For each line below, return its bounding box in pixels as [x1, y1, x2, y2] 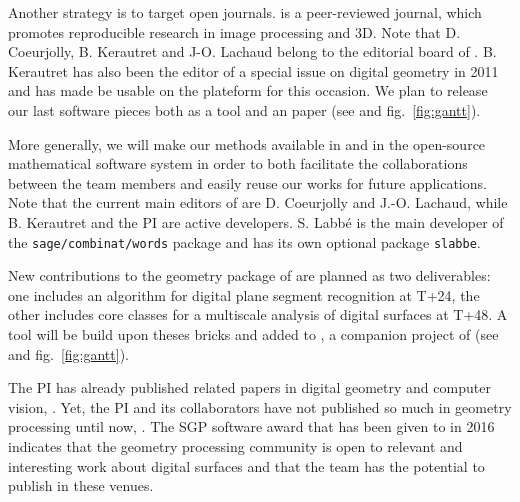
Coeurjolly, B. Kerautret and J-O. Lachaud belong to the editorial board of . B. [8, 41, 497, 62]
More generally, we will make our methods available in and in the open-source [8, 133, 486, 154]
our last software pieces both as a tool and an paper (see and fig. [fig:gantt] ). [8, 99, 481, 120]
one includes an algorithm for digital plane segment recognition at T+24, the [8, 284, 480, 305]
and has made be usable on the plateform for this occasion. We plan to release [8, 80, 488, 101]
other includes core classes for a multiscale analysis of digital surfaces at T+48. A [8, 304, 508, 325]
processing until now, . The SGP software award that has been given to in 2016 [8, 416, 495, 437]
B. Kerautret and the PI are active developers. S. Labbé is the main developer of [8, 211, 504, 232]
